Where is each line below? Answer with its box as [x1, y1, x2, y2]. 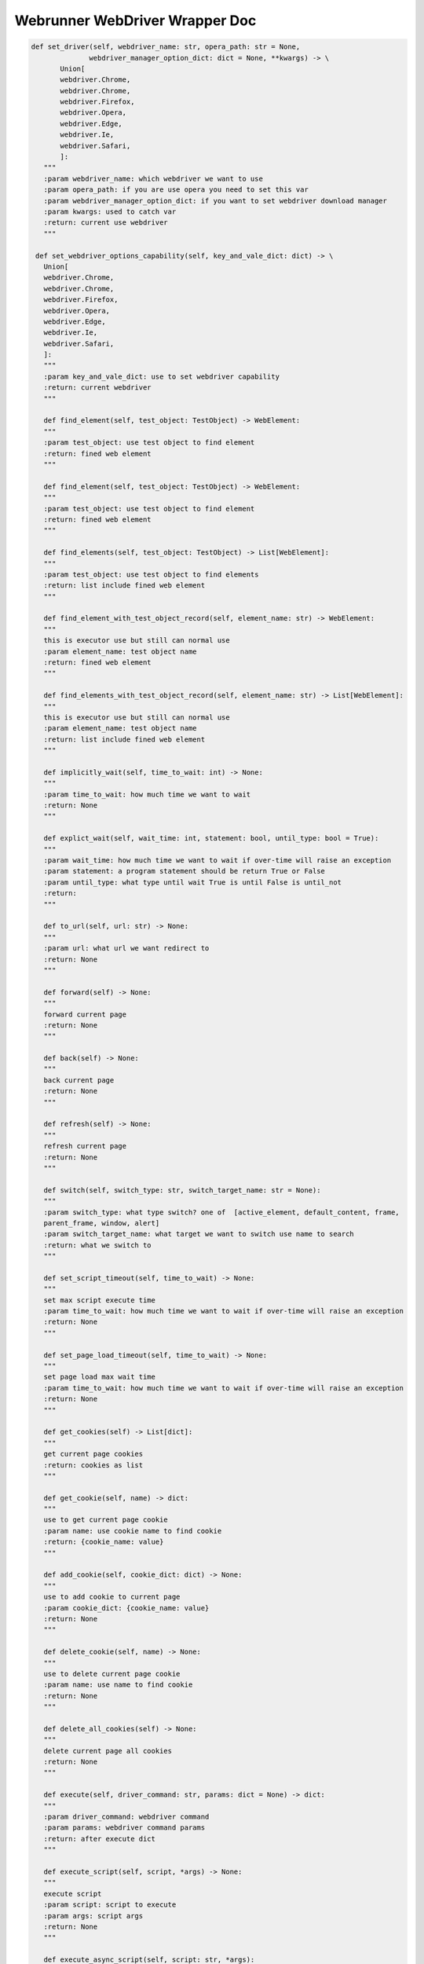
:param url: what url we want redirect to [43, 944, 210, 953]
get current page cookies [43, 1449, 144, 1459]
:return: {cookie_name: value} [43, 1537, 164, 1547]
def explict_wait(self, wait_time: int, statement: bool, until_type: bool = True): [43, 834, 379, 843]
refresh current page [43, 1141, 127, 1151]
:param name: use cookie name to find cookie [43, 1526, 222, 1535]
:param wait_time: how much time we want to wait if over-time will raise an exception [43, 856, 392, 865]
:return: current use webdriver [43, 218, 168, 227]
